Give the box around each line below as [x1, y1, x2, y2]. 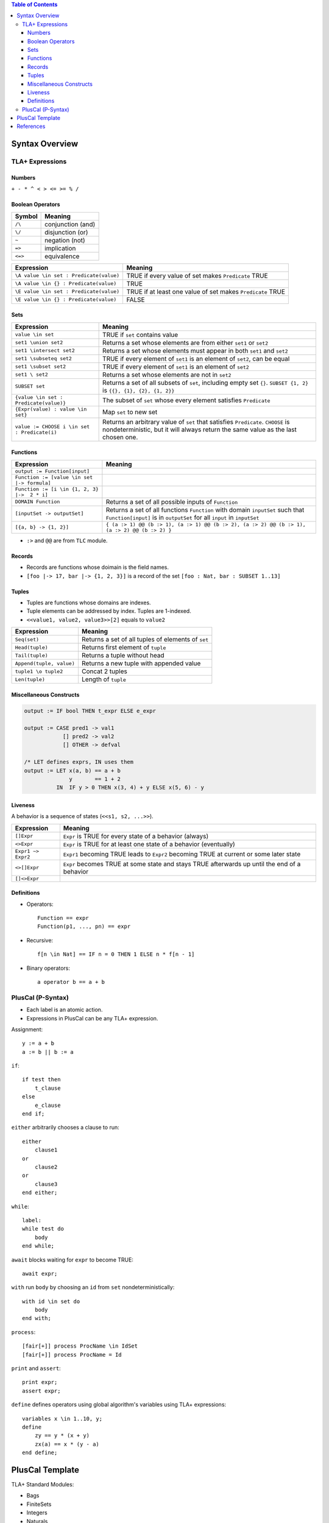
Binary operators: [26, 964, 70, 972]
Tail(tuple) [15, 652, 48, 659]
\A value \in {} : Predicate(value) [15, 280, 117, 287]
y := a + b [22, 1040, 55, 1047]
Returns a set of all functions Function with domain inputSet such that [105, 506, 305, 514]
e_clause [34, 1101, 61, 1109]
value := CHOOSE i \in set [15, 423, 90, 429]
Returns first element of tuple [81, 643, 166, 652]
